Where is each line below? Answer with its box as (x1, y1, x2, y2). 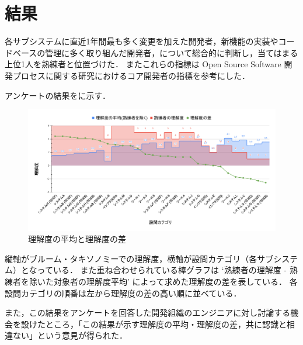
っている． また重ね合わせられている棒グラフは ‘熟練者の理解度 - (37, 264, 287, 276)
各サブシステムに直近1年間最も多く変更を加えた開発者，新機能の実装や (5, 35, 278, 47)
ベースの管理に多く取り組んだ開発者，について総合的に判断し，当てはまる (12, 46, 298, 58)
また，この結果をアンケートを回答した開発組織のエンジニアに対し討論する (5, 306, 291, 319)
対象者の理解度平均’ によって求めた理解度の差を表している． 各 (53, 275, 298, 287)
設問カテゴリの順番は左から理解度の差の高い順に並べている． (5, 287, 242, 299)
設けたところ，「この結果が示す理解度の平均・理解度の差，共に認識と (20, 318, 287, 330)
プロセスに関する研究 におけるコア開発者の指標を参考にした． (12, 69, 250, 81)
